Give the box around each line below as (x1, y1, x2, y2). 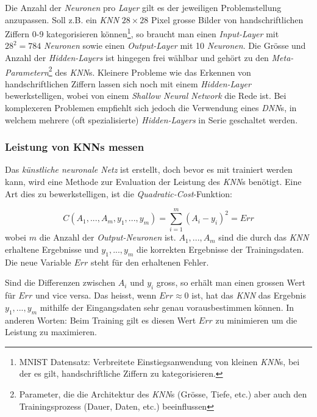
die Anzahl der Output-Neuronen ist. (39, 231, 176, 244)
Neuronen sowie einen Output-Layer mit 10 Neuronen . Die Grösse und (44, 39, 306, 52)
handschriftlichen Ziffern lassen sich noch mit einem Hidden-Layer (5, 77, 251, 90)
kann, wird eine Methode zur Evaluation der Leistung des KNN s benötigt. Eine (5, 175, 302, 188)
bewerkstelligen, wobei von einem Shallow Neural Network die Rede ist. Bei (5, 89, 287, 102)
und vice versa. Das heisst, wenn (35, 289, 157, 302)
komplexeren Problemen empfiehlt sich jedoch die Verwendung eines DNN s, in (5, 101, 297, 114)
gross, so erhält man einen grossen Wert (156, 276, 305, 289)
